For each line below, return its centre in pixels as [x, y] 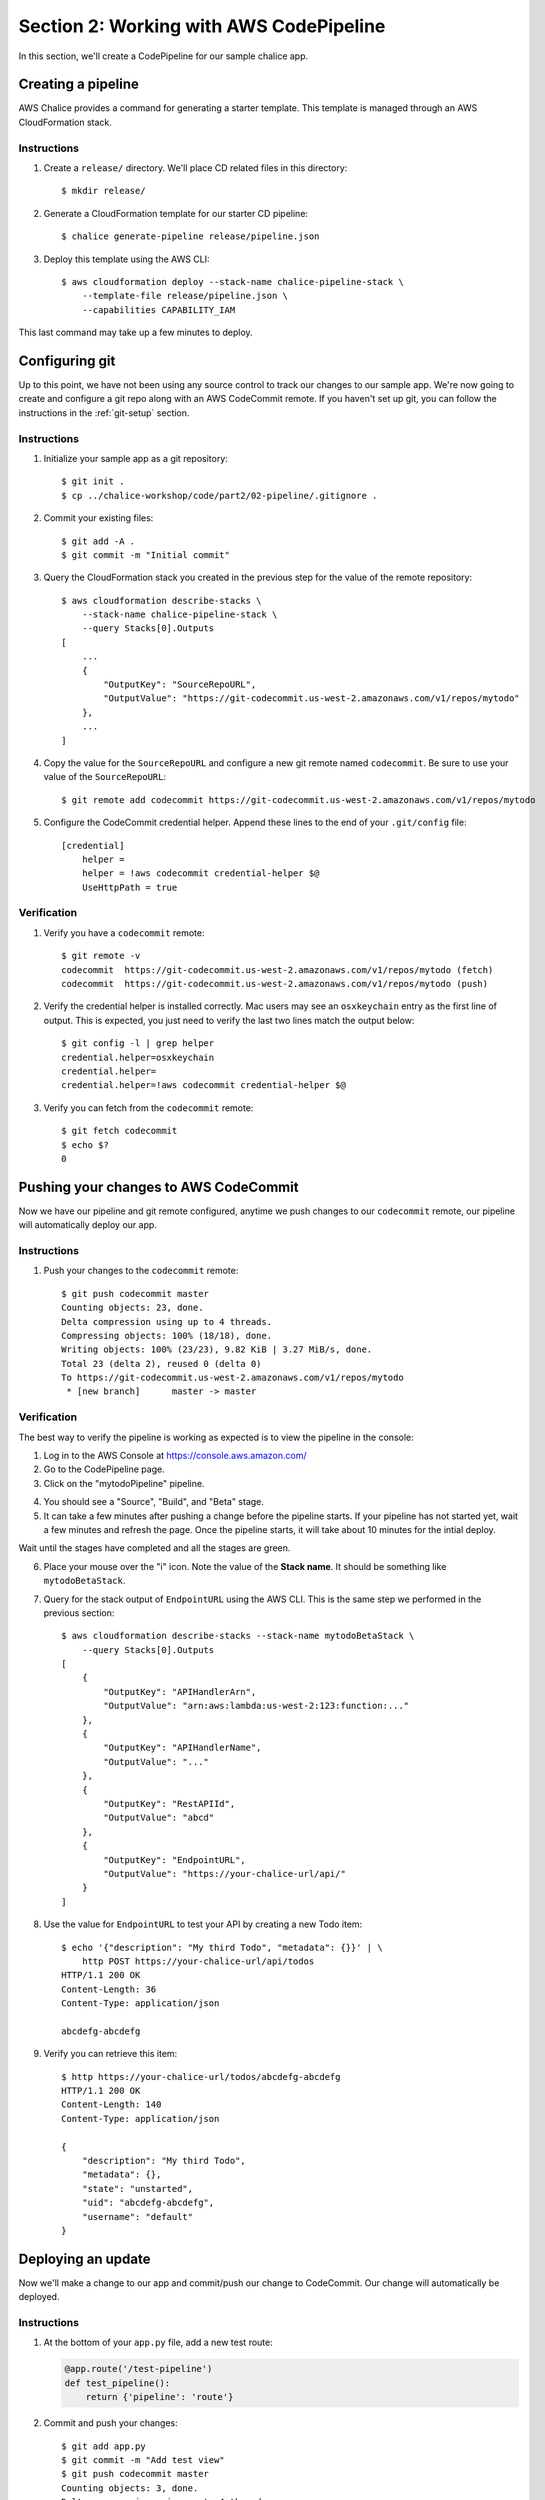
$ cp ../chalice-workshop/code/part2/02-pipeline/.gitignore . [219, 495]
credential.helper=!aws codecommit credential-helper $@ [204, 1085]
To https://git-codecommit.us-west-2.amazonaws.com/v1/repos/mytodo [232, 1378]
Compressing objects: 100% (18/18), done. [167, 1335]
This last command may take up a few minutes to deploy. [136, 332]
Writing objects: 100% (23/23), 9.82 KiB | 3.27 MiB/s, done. [217, 1349]
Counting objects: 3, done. [130, 2488]
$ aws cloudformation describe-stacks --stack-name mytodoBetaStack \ [238, 1636]
